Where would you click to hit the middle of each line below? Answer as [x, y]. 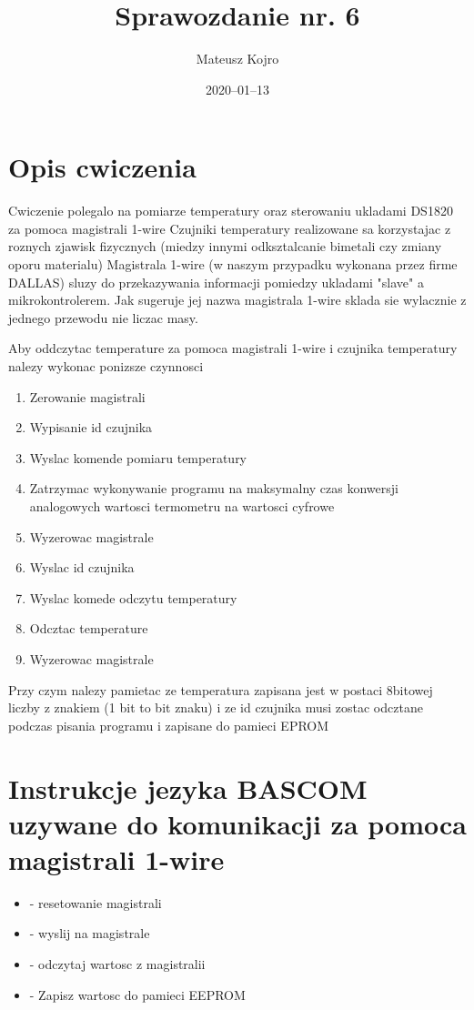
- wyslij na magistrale [90, 933]
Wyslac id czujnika [82, 567]
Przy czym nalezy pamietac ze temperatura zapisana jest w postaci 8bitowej [221, 689]
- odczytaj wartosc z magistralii [117, 964]
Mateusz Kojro [237, 59]
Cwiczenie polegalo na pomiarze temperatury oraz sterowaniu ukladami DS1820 [231, 211]
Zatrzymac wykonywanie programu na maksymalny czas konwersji [214, 488]
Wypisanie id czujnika [91, 427]
